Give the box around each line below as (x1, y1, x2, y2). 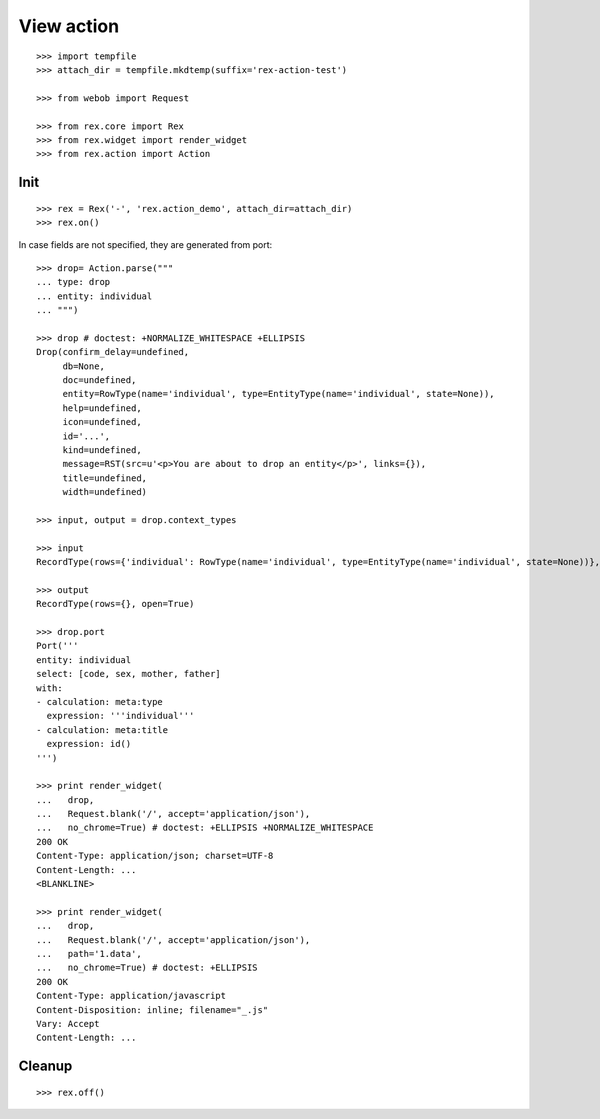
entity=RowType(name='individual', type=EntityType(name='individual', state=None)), (62, 388, 495, 400)
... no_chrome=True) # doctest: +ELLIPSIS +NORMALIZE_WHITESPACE (36, 822, 374, 834)
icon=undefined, (62, 416, 142, 428)
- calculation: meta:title (36, 724, 169, 735)
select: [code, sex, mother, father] (36, 668, 222, 680)
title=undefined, (62, 472, 148, 484)
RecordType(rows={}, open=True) (36, 598, 195, 610)
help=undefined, (62, 402, 142, 414)
